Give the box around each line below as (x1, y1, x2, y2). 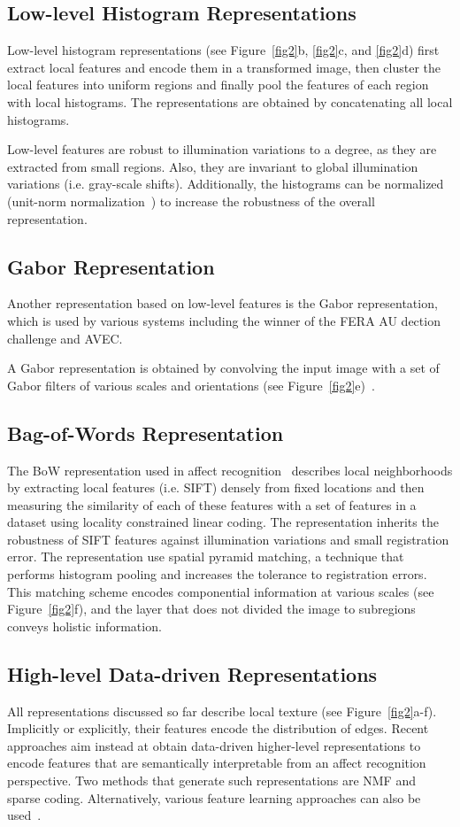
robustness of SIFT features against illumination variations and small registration (7, 529, 449, 548)
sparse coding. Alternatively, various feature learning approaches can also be (7, 788, 421, 807)
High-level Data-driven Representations (7, 660, 378, 687)
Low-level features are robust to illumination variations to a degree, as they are (7, 140, 437, 158)
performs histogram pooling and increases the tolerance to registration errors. (7, 565, 427, 584)
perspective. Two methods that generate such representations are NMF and (7, 771, 416, 790)
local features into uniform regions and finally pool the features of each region (7, 75, 429, 94)
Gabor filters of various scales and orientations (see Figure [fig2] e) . (7, 375, 375, 394)
